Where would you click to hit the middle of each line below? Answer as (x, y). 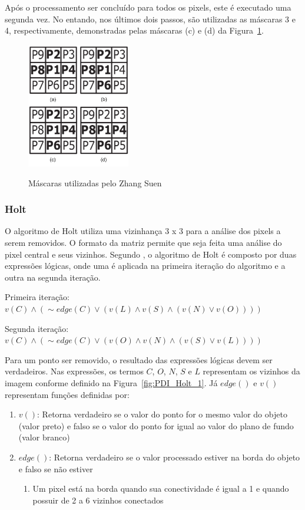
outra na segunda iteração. (53, 277)
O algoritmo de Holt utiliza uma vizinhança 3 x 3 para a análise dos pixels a (143, 231)
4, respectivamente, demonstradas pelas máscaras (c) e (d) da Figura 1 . (134, 30)
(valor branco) (44, 437)
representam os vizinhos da (251, 371)
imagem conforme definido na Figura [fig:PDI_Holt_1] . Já (111, 383)
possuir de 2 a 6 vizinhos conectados (98, 500)
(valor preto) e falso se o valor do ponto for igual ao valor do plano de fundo (156, 425)
